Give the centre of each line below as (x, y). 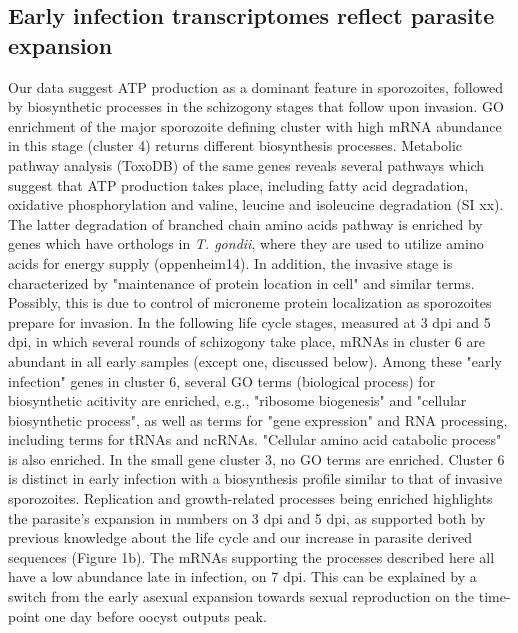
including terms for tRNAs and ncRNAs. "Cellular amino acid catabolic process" (255, 439)
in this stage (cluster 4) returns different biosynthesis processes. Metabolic (235, 145)
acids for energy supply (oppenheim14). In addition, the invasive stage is (230, 262)
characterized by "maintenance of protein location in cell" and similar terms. (241, 282)
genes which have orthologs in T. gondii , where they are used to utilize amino (246, 243)
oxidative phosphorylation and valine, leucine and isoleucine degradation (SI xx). (256, 204)
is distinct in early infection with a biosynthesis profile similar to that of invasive (255, 478)
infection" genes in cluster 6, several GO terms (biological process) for (222, 380)
